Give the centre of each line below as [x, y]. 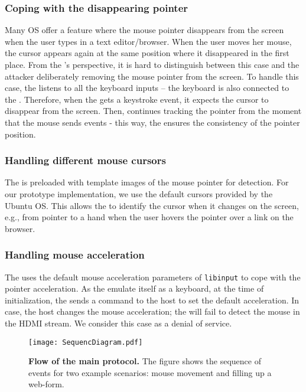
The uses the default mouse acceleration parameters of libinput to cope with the [153, 277]
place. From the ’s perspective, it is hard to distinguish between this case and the [152, 64]
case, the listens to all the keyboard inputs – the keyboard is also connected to [147, 88]
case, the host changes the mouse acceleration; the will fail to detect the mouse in [152, 311]
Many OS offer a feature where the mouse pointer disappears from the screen [144, 30]
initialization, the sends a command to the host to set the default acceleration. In [152, 300]
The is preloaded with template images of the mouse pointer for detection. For [147, 182]
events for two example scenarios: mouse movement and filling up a [150, 372]
